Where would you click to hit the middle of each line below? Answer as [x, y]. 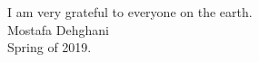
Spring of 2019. [50, 47]
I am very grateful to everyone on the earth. [130, 12]
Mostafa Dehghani [58, 29]
